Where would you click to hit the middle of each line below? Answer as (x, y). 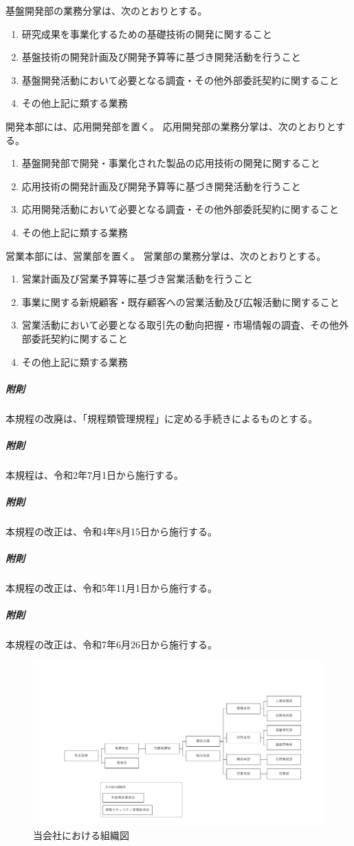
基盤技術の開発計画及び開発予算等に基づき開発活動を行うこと (161, 57)
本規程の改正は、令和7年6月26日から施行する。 (111, 644)
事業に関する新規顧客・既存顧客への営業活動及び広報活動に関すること (180, 301)
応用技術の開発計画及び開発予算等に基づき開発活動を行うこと (161, 186)
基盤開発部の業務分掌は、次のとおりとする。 (107, 10)
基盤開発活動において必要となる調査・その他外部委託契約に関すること (180, 80)
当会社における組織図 (81, 835)
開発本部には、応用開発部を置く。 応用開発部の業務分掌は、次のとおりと (171, 126)
